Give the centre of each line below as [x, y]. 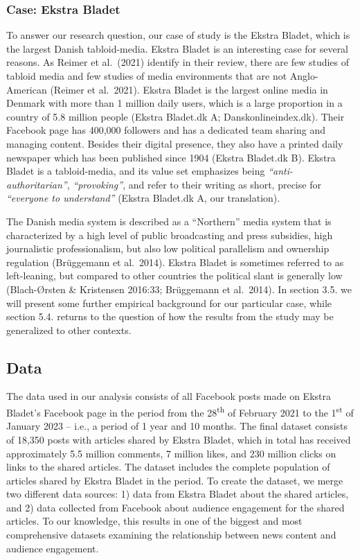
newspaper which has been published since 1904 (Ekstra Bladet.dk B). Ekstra [171, 157]
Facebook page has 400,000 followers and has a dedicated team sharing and [166, 130]
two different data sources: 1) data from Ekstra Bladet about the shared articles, [178, 494]
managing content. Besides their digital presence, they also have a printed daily [175, 143]
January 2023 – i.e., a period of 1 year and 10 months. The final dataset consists [177, 426]
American [27, 89]
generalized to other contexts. [69, 330]
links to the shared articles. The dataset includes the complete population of [168, 467]
